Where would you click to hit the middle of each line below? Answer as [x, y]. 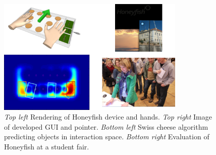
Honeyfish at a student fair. [47, 146]
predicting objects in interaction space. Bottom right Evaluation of [107, 137]
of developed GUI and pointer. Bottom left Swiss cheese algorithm [106, 126]
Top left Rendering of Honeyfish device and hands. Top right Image [108, 117]
